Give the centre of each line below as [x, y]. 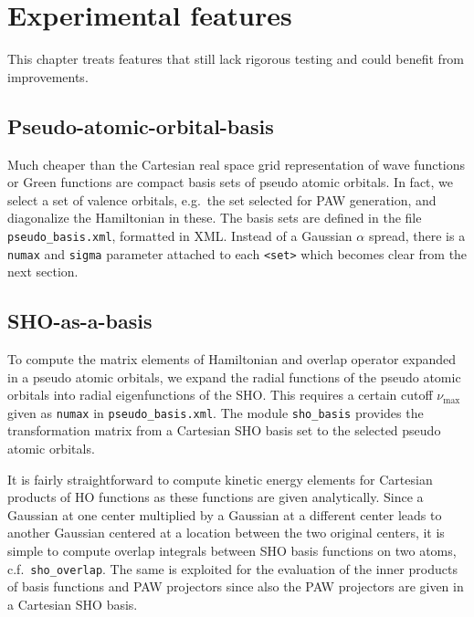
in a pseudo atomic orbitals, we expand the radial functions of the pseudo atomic [234, 376]
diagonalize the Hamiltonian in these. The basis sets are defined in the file [215, 218]
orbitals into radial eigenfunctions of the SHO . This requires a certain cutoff [220, 395]
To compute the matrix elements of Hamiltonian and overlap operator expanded [232, 359]
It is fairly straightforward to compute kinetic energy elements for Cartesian [220, 479]
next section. [43, 272]
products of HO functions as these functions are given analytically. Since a [216, 497]
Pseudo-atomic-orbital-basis [141, 125]
